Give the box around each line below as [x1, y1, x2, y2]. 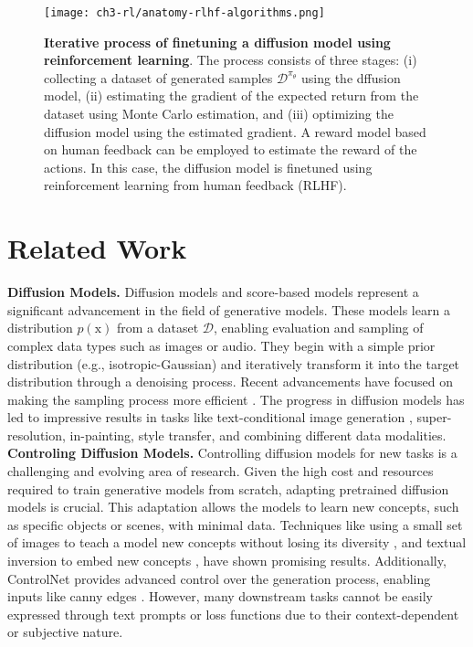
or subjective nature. [7, 622, 123, 642]
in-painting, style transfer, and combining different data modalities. [69, 425, 447, 444]
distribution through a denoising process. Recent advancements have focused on [7, 372, 454, 391]
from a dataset [116, 318, 199, 337]
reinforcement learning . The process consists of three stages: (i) [44, 50, 417, 69]
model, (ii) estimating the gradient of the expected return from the [44, 86, 419, 105]
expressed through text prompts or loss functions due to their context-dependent [7, 604, 459, 623]
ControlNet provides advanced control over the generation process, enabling [7, 568, 431, 588]
